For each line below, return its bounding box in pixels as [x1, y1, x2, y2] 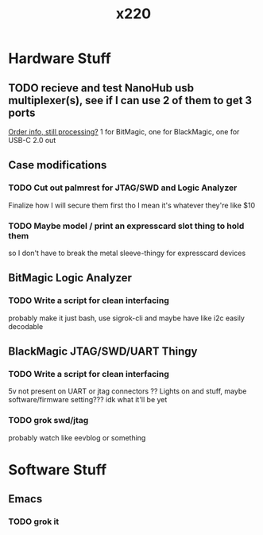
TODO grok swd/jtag [8, 415, 89, 426]
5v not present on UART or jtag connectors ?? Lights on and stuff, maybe [8, 386, 247, 396]
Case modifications [8, 158, 107, 172]
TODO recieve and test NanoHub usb [8, 81, 195, 95]
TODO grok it [8, 516, 60, 527]
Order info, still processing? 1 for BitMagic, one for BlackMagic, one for [8, 127, 240, 136]
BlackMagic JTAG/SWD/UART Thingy [8, 345, 198, 359]
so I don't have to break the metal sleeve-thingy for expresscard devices [8, 248, 246, 258]
